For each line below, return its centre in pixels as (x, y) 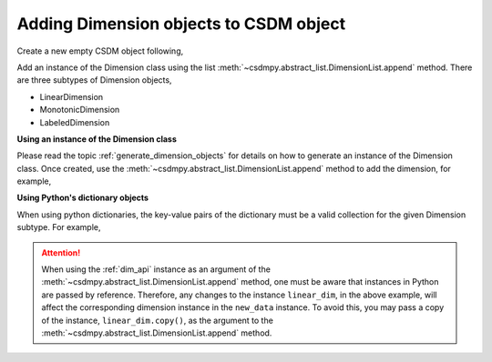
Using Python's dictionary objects (83, 198)
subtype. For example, (59, 227)
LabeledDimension (75, 122)
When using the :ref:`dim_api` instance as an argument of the (156, 269)
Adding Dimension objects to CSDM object (181, 24)
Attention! (61, 252)
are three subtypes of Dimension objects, (94, 80)
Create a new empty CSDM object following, (100, 51)
